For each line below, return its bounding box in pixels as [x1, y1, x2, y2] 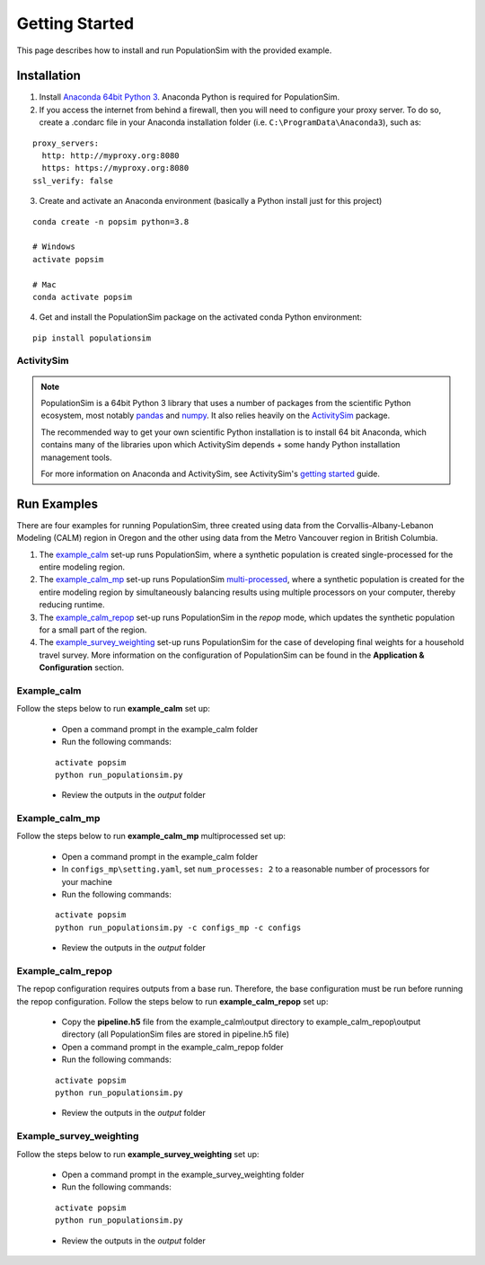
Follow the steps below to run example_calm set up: [16, 703, 211, 714]
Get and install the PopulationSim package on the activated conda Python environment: [39, 312, 363, 323]
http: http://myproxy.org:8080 [41, 151, 180, 161]
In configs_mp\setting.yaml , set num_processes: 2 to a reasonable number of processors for [61, 863, 430, 875]
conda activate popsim [32, 292, 133, 302]
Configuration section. [39, 662, 125, 673]
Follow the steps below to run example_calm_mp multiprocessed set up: [16, 831, 287, 842]
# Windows [32, 242, 75, 252]
